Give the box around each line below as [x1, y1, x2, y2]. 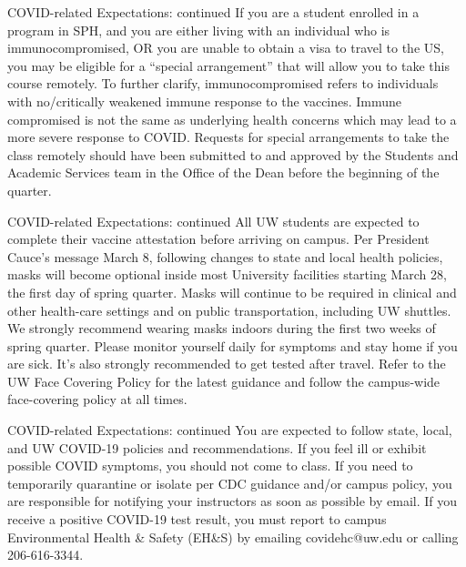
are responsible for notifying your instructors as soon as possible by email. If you [7, 491, 458, 511]
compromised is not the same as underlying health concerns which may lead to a [7, 109, 457, 128]
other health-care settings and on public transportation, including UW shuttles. [7, 300, 451, 319]
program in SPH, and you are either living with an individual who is [7, 20, 390, 39]
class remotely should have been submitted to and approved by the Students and [7, 145, 459, 164]
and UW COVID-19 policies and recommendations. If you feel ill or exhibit [7, 438, 427, 457]
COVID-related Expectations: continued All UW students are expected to [7, 211, 420, 230]
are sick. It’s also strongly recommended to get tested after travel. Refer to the [7, 354, 446, 373]
